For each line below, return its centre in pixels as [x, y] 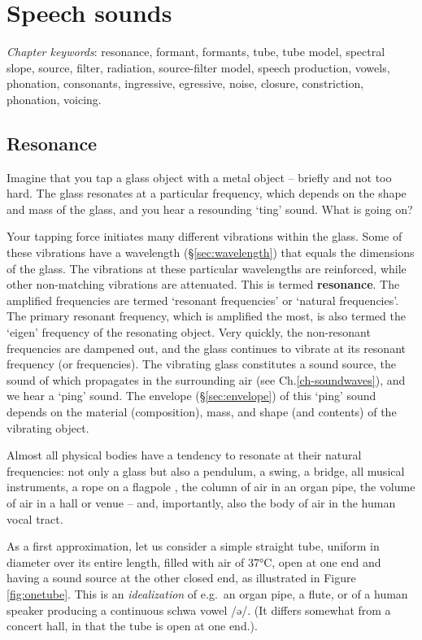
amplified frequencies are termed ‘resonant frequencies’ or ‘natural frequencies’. [203, 300]
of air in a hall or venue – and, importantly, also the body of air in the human [201, 502]
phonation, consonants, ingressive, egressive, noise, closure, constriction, [185, 83]
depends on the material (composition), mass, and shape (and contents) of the [202, 412]
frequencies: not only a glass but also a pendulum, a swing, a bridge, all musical [206, 470]
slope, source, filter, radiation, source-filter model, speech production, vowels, [198, 67]
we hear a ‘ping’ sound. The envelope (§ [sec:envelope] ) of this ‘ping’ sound [191, 396]
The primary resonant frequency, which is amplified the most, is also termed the [206, 316]
